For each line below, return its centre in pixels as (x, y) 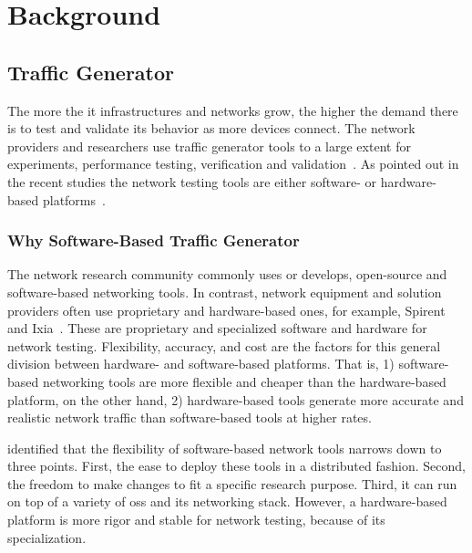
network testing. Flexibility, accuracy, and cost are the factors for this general (224, 345)
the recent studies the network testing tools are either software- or (192, 181)
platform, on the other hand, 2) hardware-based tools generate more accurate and (236, 399)
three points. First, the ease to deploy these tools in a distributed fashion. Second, (236, 466)
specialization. (47, 537)
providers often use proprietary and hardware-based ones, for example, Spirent (226, 310)
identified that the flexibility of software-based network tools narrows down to (225, 448)
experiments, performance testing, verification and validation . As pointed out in (233, 164)
